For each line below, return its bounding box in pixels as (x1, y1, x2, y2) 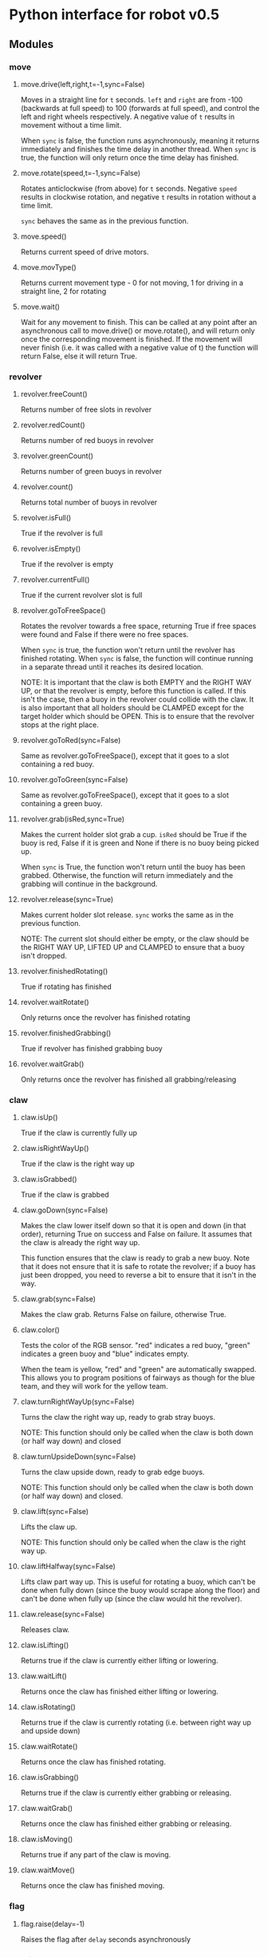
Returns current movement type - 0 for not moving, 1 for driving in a (20, 278, 244, 287)
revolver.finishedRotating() (20, 967, 108, 976)
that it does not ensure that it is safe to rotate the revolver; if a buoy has (20, 1262, 256, 1271)
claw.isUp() (20, 1113, 58, 1122)
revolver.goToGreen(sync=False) (20, 775, 128, 785)
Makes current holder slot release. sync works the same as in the (20, 910, 234, 919)
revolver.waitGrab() (20, 1059, 85, 1069)
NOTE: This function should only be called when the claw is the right (20, 1538, 246, 1548)
